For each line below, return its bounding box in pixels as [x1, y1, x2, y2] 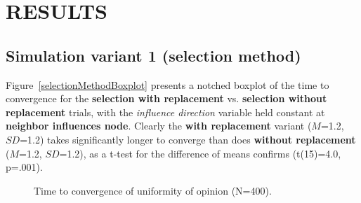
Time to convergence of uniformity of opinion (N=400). [34, 183, 272, 197]
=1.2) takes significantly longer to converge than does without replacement [20, 132, 356, 146]
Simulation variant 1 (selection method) [6, 44, 301, 66]
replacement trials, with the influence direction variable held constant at [6, 104, 325, 119]
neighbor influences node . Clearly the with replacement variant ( [6, 118, 312, 133]
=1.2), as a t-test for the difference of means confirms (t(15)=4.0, [59, 146, 341, 160]
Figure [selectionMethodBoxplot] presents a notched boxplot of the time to [6, 77, 329, 92]
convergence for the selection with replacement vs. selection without [6, 91, 327, 106]
